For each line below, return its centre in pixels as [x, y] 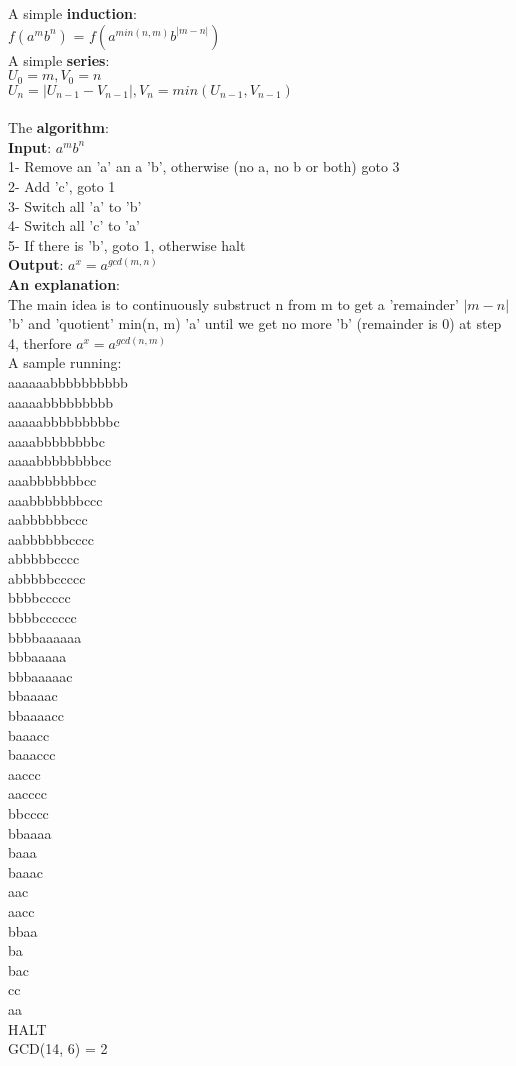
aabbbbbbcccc [51, 538]
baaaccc [32, 754]
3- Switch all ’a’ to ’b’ [75, 205]
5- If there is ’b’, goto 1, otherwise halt [127, 244]
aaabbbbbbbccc [55, 499]
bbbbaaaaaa [45, 636]
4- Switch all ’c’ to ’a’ [74, 225]
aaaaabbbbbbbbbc [64, 421]
